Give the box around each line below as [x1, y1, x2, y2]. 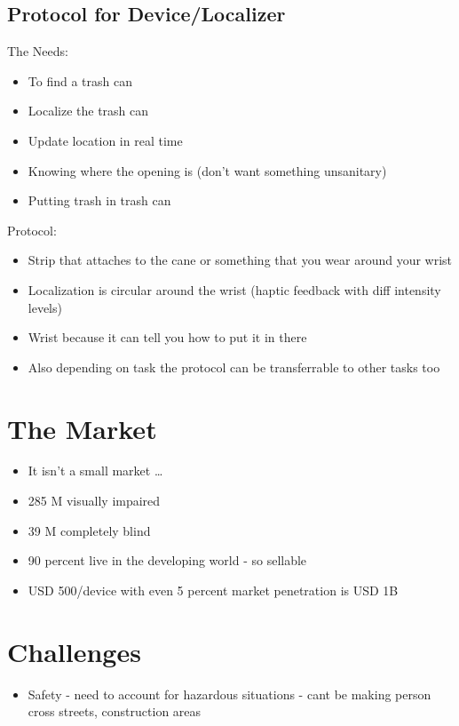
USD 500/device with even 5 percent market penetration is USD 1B [28, 580, 399, 599]
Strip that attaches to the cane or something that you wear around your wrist [28, 251, 453, 269]
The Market [7, 410, 157, 446]
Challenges [7, 633, 141, 669]
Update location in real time [28, 131, 183, 149]
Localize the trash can [28, 101, 149, 120]
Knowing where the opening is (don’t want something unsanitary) [28, 161, 387, 180]
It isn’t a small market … [28, 461, 163, 480]
